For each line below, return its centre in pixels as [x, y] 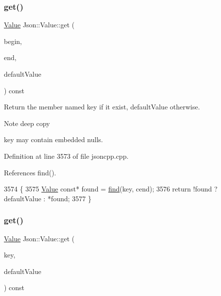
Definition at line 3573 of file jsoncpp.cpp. [66, 156]
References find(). [30, 172]
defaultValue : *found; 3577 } [48, 198]
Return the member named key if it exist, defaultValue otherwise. [102, 107]
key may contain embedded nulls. [54, 139]
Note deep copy [27, 123]
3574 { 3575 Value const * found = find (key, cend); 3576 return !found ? [111, 189]
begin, [13, 41]
